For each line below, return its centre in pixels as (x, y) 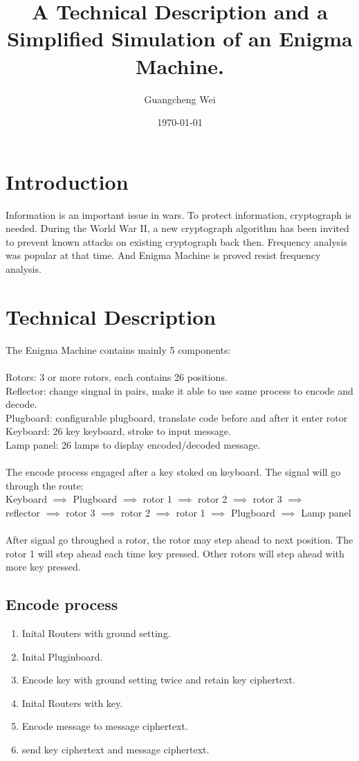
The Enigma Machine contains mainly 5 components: (118, 349)
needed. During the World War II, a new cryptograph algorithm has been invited (177, 228)
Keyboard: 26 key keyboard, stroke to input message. (118, 431)
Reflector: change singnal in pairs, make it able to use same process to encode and (179, 390)
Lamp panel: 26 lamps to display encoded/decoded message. (133, 444)
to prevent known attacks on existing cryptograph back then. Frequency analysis (176, 241)
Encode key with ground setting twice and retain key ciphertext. (158, 680)
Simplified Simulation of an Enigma (180, 38)
